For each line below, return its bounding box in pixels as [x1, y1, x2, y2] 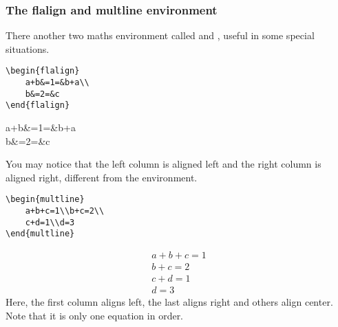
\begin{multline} [6, 194, 85, 205]
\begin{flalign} [6, 66, 80, 76]
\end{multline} [6, 229, 75, 239]
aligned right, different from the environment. [6, 170, 198, 184]
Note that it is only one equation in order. [6, 308, 184, 322]
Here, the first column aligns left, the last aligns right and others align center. [6, 295, 333, 309]
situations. [6, 41, 50, 56]
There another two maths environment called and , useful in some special [6, 28, 315, 43]
